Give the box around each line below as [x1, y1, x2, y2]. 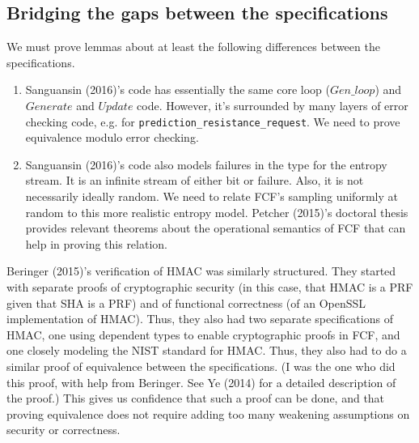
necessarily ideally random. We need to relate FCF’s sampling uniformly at [25, 188, 398, 205]
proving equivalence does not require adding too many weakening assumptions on [6, 405, 410, 422]
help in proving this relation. [25, 235, 167, 252]
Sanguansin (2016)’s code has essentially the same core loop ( [25, 81, 330, 98]
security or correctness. [6, 421, 121, 438]
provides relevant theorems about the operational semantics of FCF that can [25, 219, 406, 236]
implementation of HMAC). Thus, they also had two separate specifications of [6, 310, 393, 327]
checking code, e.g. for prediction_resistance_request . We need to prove [25, 113, 400, 130]
